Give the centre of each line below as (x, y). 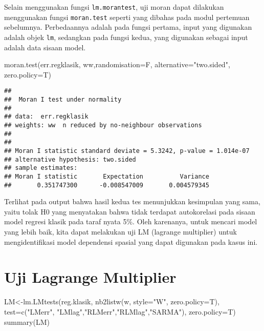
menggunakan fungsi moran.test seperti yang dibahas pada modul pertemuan (127, 17)
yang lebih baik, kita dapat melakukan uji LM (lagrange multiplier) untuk (120, 231)
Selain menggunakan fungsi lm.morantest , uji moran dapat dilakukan (114, 7)
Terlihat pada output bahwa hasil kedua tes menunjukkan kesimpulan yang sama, (132, 201)
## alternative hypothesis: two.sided (70, 159)
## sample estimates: (41, 168)
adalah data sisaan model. (45, 47)
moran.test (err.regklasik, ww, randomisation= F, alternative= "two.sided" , (117, 64)
